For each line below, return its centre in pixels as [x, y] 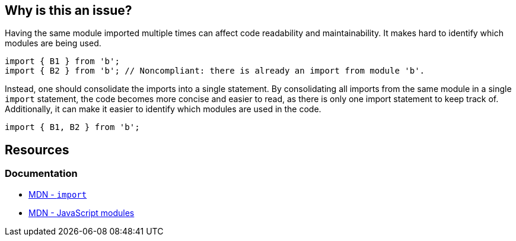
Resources [37, 150]
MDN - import [58, 194]
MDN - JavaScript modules [82, 213]
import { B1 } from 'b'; [62, 61]
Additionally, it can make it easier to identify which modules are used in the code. [163, 109]
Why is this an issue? [69, 10]
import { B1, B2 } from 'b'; [72, 127]
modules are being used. [53, 43]
